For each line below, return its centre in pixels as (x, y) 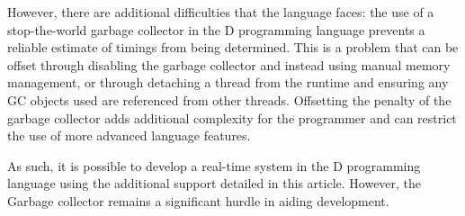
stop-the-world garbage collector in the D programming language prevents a (216, 29)
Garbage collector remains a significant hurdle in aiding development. (198, 200)
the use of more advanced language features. (129, 135)
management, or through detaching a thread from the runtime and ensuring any (228, 82)
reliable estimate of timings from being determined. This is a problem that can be (233, 47)
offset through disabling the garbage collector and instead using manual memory (229, 64)
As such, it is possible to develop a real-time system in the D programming (214, 165)
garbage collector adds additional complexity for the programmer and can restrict (232, 117)
